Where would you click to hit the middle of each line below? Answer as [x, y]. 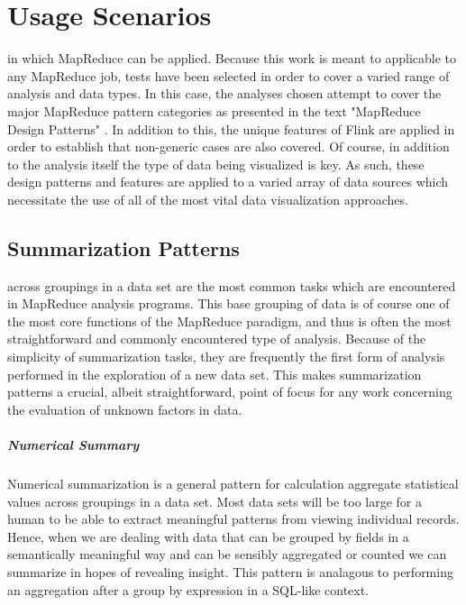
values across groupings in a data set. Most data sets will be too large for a [215, 501]
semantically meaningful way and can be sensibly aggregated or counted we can [227, 554]
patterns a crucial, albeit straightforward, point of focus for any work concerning [230, 392]
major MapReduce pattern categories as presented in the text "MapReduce [214, 110]
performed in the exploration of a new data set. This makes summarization [215, 374]
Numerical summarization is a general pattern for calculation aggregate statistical [233, 483]
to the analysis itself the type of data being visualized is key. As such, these [216, 164]
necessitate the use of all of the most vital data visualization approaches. [208, 199]
